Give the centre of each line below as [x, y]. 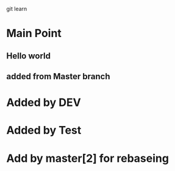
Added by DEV [44, 103]
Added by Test [44, 131]
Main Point [34, 33]
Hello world [28, 56]
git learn [17, 9]
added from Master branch [59, 76]
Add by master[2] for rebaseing [88, 158]
